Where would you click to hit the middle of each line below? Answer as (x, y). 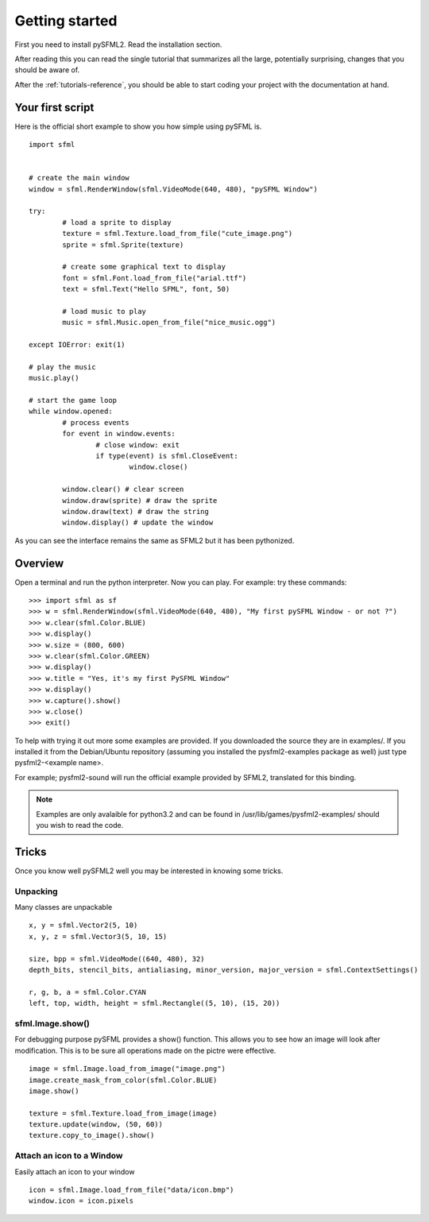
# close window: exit (138, 445)
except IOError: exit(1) (77, 345)
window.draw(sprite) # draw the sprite (140, 500)
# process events (96, 422)
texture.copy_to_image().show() (92, 1135)
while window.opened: (71, 412)
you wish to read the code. (80, 826)
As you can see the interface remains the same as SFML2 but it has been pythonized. (155, 540)
